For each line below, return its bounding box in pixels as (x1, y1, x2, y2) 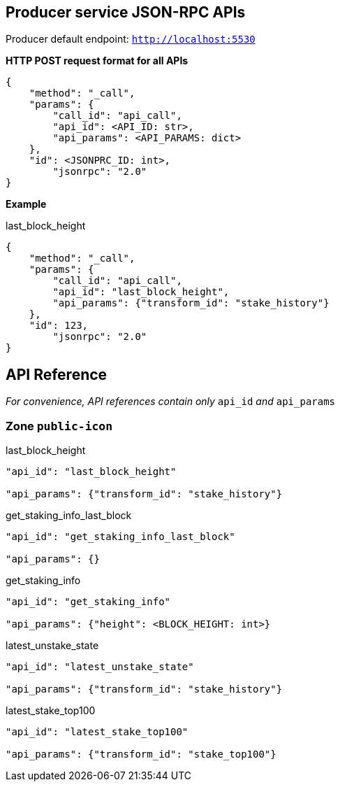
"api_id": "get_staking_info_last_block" (6, 531, 235, 543)
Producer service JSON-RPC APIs (6, 3, 246, 21)
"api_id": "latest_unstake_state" (6, 661, 194, 673)
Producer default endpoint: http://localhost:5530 (6, 33, 256, 45)
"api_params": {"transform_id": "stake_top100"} (6, 749, 276, 760)
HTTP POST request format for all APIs (6, 55, 189, 67)
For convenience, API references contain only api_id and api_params (6, 395, 336, 408)
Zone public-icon (6, 418, 113, 433)
